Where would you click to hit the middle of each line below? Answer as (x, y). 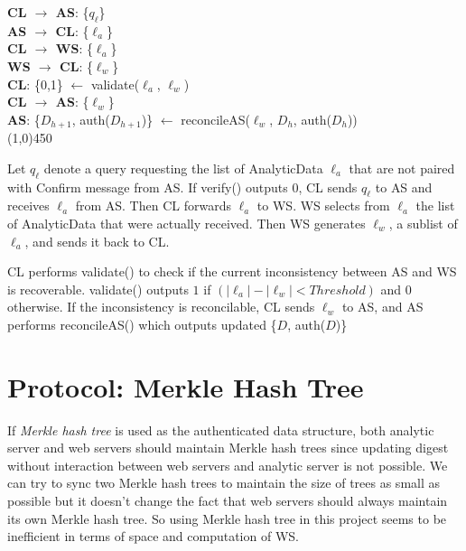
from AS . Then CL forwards (153, 205)
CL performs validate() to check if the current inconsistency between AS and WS (232, 271)
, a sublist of (423, 223)
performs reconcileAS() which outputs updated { (142, 324)
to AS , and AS (382, 307)
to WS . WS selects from (323, 205)
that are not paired (402, 168)
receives (28, 205)
